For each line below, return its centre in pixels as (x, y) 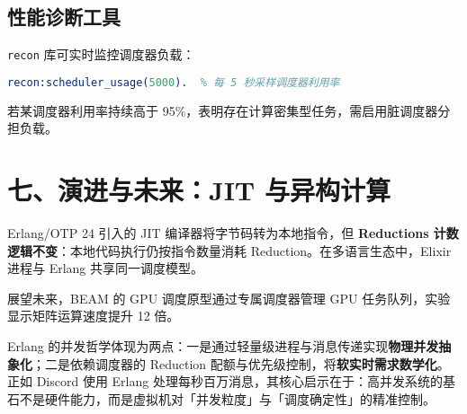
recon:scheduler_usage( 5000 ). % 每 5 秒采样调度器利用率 (174, 82)
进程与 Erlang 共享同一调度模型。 (106, 268)
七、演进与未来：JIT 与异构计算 (199, 190)
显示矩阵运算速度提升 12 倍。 (94, 316)
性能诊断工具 (64, 17)
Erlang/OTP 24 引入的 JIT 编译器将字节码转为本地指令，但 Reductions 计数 (233, 233)
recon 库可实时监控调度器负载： (101, 54)
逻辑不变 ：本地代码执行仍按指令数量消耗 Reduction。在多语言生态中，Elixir (229, 250)
